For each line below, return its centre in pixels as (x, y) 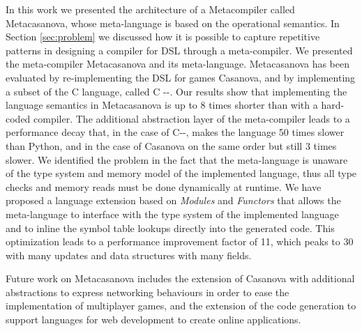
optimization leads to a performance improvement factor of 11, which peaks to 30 (180, 241)
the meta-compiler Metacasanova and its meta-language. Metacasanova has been (178, 64)
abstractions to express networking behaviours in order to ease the (148, 292)
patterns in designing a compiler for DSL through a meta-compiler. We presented (179, 50)
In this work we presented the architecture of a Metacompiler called (150, 9)
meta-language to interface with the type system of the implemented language (172, 214)
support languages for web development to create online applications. (153, 320)
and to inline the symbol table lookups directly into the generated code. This (170, 228)
